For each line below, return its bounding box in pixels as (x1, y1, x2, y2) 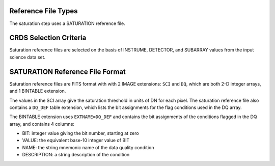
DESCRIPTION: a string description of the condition (22, 152, 130, 158)
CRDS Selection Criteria (9, 34, 87, 42)
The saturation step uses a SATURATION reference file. (9, 20, 125, 26)
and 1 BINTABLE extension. (9, 88, 66, 94)
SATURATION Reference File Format (9, 67, 126, 76)
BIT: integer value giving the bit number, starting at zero (22, 130, 140, 136)
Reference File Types (9, 7, 78, 15)
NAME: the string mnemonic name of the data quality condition (22, 144, 154, 150)
